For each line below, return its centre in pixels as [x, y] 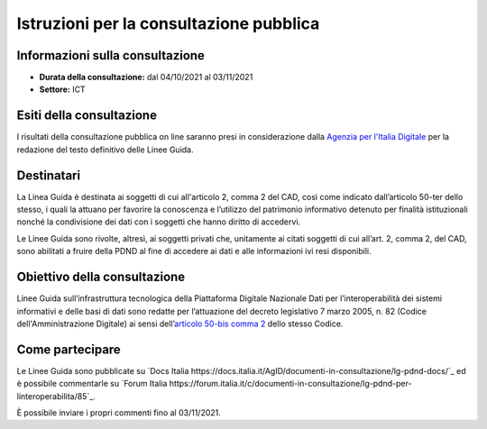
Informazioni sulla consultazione [110, 55]
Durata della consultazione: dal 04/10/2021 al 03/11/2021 [146, 78]
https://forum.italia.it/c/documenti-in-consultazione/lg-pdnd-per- [290, 384]
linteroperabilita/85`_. [56, 396]
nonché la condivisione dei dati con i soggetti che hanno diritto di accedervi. [159, 222]
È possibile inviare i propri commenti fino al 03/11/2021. [119, 412]
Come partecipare [69, 349]
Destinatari [49, 175]
